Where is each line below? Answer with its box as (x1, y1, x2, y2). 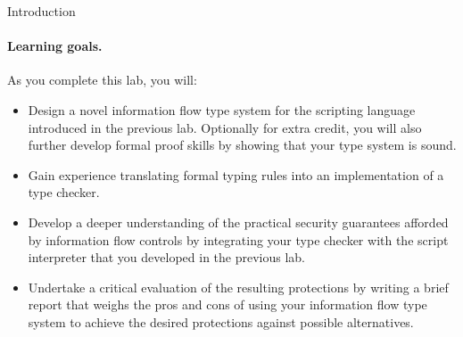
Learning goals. (7, 37, 103, 55)
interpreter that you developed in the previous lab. (28, 248, 306, 267)
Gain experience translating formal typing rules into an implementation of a (28, 165, 444, 184)
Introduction (7, 2, 76, 20)
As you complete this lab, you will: (7, 70, 197, 89)
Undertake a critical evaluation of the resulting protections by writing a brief (28, 277, 449, 296)
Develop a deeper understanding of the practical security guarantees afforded (28, 212, 449, 231)
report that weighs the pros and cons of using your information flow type (28, 295, 427, 314)
